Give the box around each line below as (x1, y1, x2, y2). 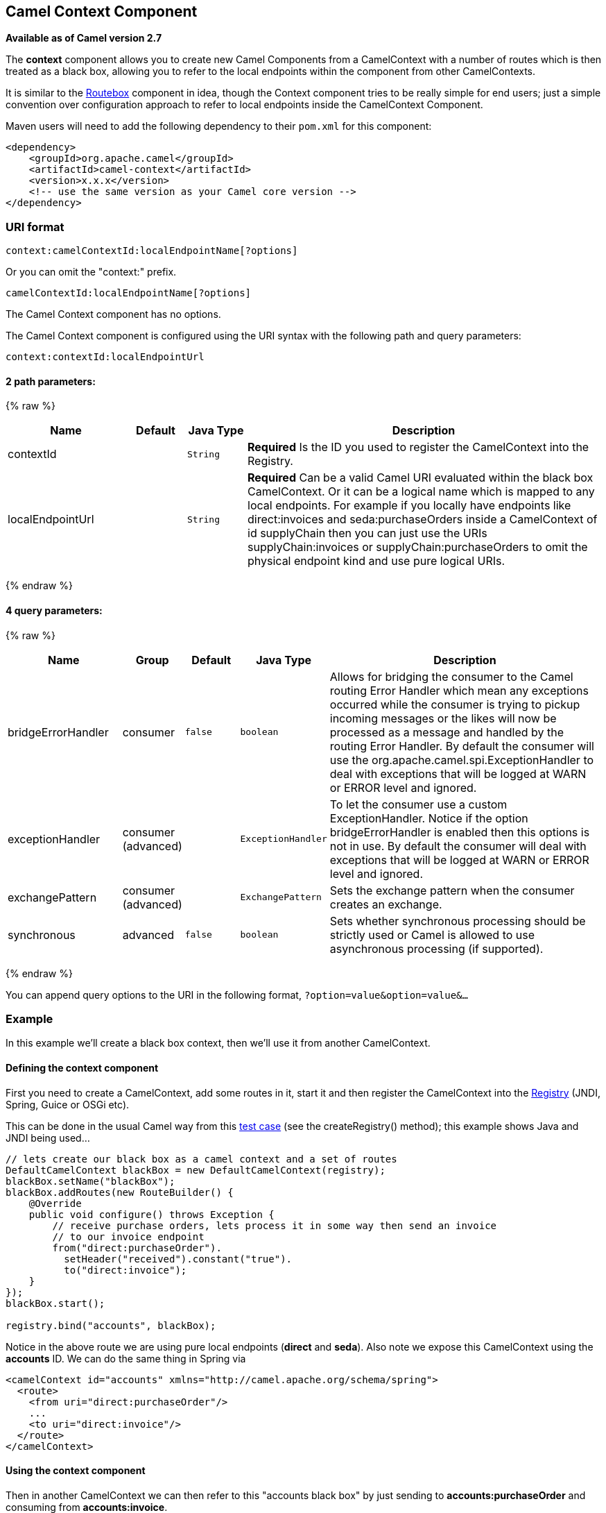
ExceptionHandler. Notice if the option (329, 811, 528, 825)
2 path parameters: (6, 375, 96, 387)
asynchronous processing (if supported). (329, 941, 544, 956)
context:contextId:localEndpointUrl (6, 351, 205, 363)
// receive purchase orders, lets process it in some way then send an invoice (52, 1219, 497, 1231)
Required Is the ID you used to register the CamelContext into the (248, 440, 589, 455)
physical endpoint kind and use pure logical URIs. (248, 554, 505, 568)
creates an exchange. (329, 897, 442, 911)
